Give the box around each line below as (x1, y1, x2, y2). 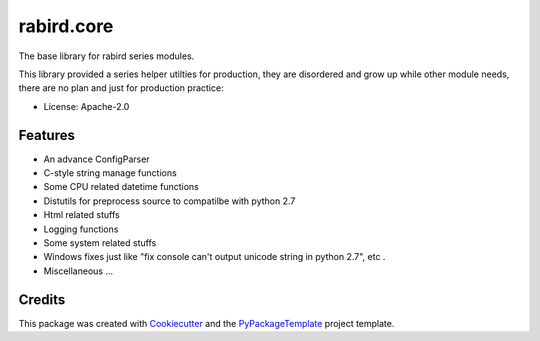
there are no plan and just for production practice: (18, 82, 224, 94)
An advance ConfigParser (43, 153, 150, 165)
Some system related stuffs (43, 236, 157, 249)
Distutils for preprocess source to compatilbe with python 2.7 (43, 195, 296, 207)
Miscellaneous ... (43, 265, 114, 277)
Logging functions (43, 223, 119, 235)
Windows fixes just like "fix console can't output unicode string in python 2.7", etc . (43, 251, 386, 263)
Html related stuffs (43, 209, 120, 221)
